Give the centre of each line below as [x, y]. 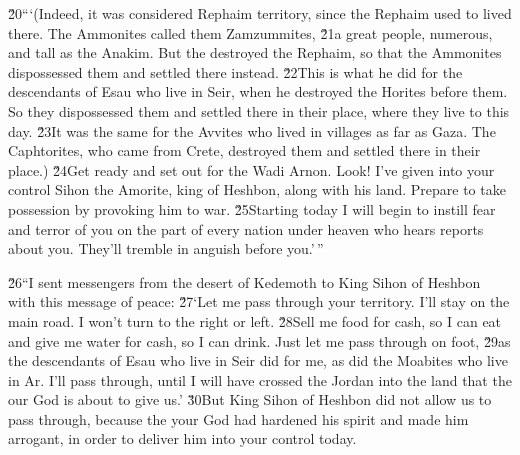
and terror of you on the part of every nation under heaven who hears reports [246, 228]
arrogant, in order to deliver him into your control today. [182, 438]
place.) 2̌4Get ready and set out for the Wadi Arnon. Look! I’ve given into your [251, 169]
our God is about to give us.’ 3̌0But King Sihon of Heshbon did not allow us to [250, 399]
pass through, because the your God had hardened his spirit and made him [238, 418]
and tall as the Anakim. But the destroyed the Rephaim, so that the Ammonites [255, 52]
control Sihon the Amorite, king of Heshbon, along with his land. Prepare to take [257, 189]
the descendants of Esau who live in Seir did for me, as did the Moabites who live [258, 360]
